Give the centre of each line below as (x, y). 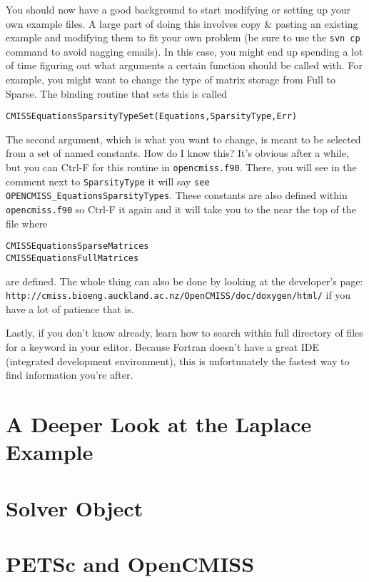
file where (27, 223)
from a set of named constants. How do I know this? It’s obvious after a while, (177, 153)
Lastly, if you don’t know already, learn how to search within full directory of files (184, 333)
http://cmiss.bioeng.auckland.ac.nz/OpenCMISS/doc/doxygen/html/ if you (178, 295)
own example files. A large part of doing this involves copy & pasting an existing (182, 23)
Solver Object (75, 507)
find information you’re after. (70, 375)
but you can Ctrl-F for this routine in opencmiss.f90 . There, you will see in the (181, 167)
